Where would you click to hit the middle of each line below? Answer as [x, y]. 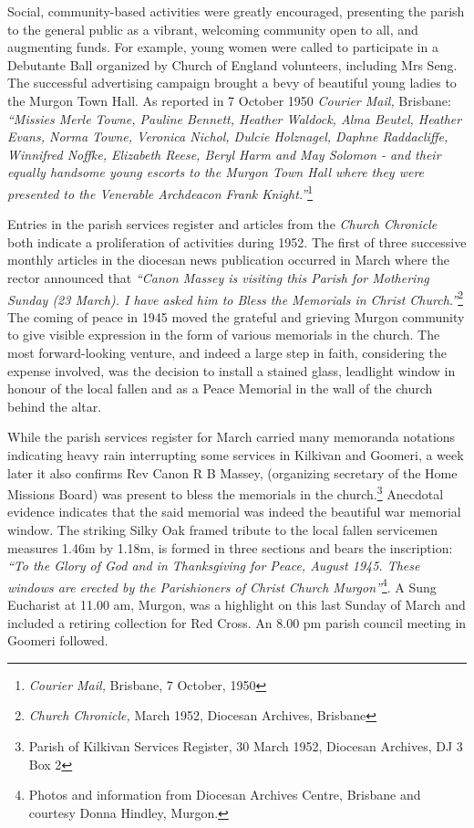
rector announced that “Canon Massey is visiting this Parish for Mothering [218, 277]
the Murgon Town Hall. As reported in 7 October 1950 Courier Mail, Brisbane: [229, 100]
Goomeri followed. [58, 640]
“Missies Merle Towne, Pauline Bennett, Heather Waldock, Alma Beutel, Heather [235, 118]
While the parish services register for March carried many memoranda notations [232, 437]
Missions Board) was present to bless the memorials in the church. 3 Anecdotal [226, 493]
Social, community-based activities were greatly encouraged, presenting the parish [236, 11]
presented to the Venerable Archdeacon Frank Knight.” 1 [160, 192]
